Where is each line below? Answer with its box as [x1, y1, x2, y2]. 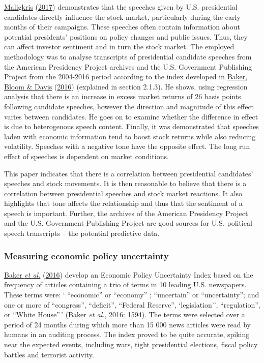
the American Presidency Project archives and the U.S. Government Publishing [4, 61, 252, 72]
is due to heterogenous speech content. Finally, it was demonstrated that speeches [4, 121, 259, 132]
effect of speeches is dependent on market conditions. [4, 150, 169, 161]
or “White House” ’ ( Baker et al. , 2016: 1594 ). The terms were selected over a [4, 309, 245, 320]
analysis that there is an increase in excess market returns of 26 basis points [4, 91, 241, 102]
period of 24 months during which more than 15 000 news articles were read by [4, 319, 251, 329]
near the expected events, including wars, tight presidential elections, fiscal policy [4, 339, 258, 350]
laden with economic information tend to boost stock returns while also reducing [4, 131, 256, 141]
